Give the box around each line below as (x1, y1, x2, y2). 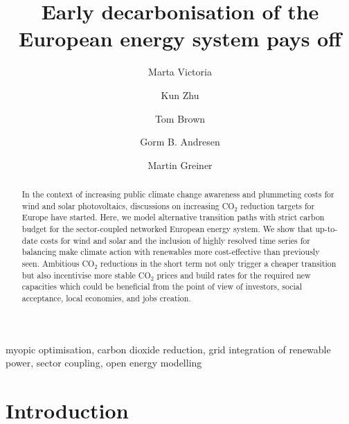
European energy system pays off (19, 24, 341, 53)
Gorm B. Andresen (140, 134, 220, 149)
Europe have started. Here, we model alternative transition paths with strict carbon (21, 211, 325, 223)
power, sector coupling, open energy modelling (6, 355, 202, 370)
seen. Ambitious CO (21, 258, 95, 270)
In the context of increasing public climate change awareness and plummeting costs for (21, 188, 334, 200)
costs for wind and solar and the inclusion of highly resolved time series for (40, 234, 310, 246)
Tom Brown (154, 111, 206, 125)
